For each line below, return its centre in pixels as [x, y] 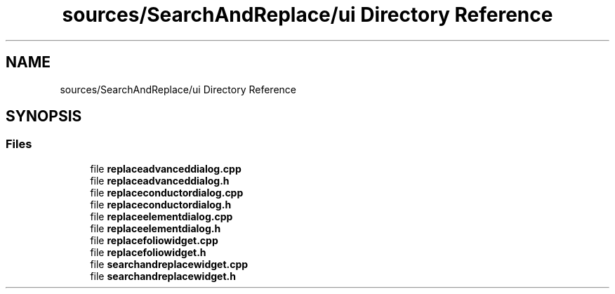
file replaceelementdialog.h [156, 228]
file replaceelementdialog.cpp [161, 216]
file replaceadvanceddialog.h [160, 180]
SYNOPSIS [44, 116]
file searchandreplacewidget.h [163, 276]
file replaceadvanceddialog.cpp [166, 168]
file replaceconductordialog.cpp [167, 192]
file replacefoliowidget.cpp [154, 240]
